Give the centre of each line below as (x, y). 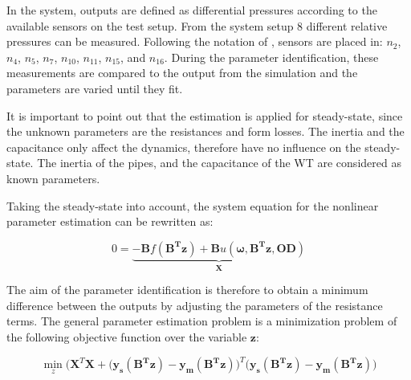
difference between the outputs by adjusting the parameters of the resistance (195, 305)
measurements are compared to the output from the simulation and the (182, 73)
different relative (347, 25)
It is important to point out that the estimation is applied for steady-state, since (205, 115)
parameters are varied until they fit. (95, 88)
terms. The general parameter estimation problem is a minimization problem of (202, 321)
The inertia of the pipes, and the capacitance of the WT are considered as (219, 163)
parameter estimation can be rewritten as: (110, 221)
